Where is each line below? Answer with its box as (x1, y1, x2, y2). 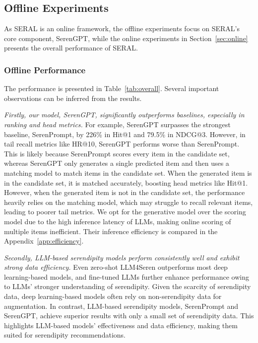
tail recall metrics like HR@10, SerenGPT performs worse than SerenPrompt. (4, 139, 240, 149)
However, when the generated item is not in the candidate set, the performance (4, 187, 245, 197)
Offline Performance (4, 63, 86, 76)
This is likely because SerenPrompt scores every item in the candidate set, (4, 148, 230, 158)
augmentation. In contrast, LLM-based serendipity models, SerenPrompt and (4, 300, 239, 311)
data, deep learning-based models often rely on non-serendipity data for (4, 291, 222, 301)
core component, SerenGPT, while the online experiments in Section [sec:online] (4, 33, 248, 43)
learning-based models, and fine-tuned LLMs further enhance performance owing (4, 271, 249, 282)
